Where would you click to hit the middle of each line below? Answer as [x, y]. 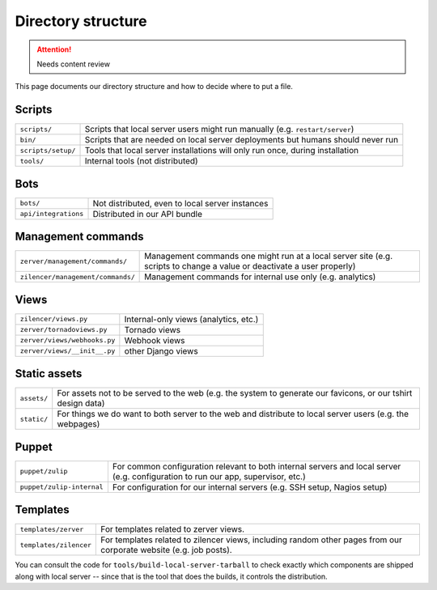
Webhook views [155, 340]
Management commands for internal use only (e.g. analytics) [260, 277]
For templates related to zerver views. [173, 529]
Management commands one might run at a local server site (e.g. [269, 257]
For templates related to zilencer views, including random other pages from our [251, 540]
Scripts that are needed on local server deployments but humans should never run [242, 140]
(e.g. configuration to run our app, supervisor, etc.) [209, 476]
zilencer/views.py [54, 319]
